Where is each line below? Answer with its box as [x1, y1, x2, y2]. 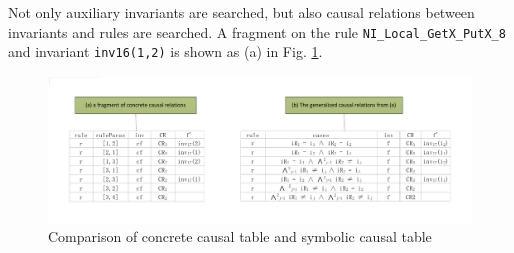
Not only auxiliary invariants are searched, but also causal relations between [8, 2, 475, 22]
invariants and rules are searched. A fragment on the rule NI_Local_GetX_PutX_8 [8, 21, 506, 42]
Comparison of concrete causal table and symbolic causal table [48, 226, 432, 247]
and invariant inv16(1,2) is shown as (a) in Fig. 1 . [8, 41, 323, 62]
